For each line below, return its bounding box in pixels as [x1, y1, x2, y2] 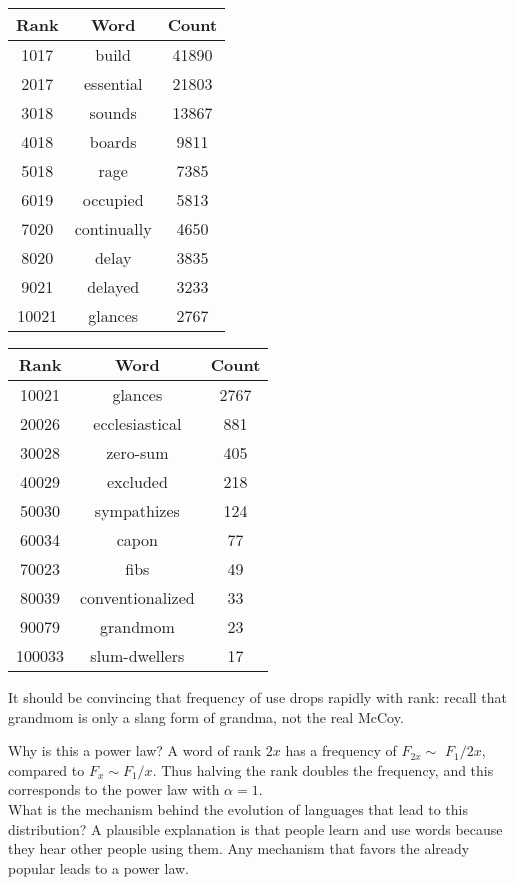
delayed [87, 275, 140, 298]
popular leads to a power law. [8, 857, 189, 878]
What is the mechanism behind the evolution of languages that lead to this [8, 798, 468, 819]
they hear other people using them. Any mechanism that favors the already [8, 838, 470, 859]
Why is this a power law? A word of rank [8, 740, 262, 761]
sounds [89, 101, 137, 124]
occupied [82, 188, 144, 211]
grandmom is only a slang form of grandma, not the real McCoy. [8, 706, 404, 727]
